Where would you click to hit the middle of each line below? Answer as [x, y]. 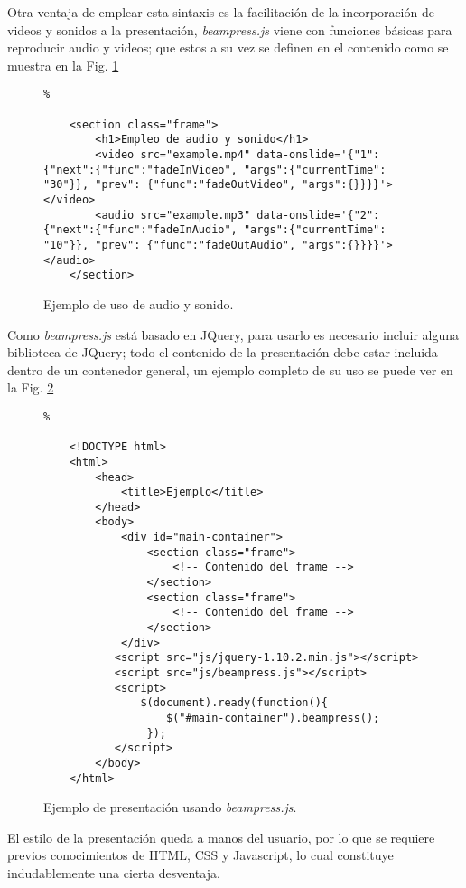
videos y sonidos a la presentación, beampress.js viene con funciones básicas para [230, 29]
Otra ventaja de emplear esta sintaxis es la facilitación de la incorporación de [221, 12]
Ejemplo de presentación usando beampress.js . [170, 807]
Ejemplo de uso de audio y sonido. [139, 303]
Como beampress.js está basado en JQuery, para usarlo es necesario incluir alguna [233, 334]
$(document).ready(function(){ [234, 703]
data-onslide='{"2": [318, 215]
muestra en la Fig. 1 [63, 65]
